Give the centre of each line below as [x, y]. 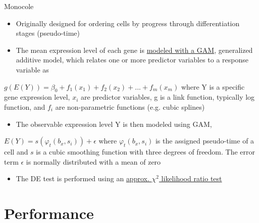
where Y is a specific [213, 86]
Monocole [19, 6]
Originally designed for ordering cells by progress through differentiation [128, 23]
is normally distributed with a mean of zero [93, 161]
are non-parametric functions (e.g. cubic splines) [130, 106]
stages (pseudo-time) [48, 33]
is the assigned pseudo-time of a [205, 141]
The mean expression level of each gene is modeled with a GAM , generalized [134, 50]
